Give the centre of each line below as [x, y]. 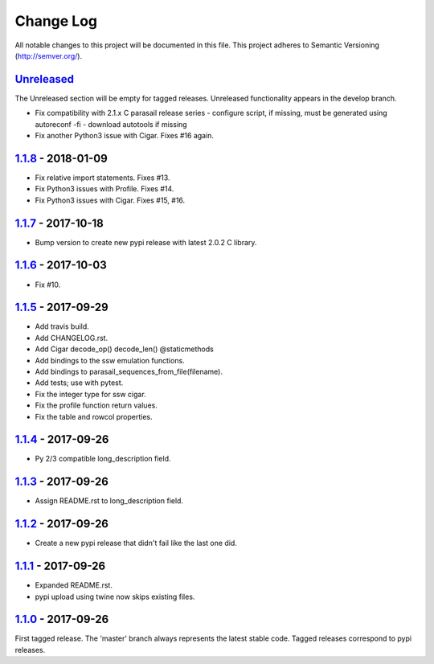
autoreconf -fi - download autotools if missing [111, 124]
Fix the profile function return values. [96, 405]
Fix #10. [48, 285]
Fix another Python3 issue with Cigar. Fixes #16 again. [125, 136]
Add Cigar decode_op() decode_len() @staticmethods [125, 349]
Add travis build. [62, 326]
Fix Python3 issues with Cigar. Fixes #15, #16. [110, 200]
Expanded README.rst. [74, 585]
